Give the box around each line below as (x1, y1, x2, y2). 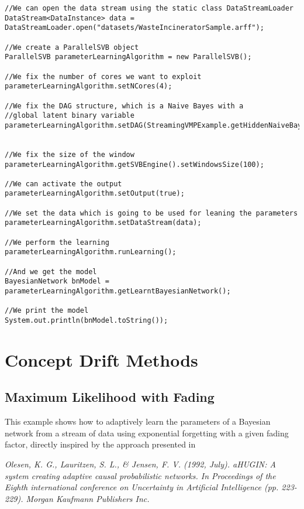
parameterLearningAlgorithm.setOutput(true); (5, 189, 185, 198)
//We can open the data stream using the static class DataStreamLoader (5, 4, 293, 12)
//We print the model (5, 306, 89, 315)
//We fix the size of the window (5, 150, 134, 159)
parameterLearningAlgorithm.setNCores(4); (5, 82, 172, 91)
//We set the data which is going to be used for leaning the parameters (5, 209, 298, 217)
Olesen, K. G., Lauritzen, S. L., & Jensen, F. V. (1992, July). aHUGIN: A (5, 458, 276, 470)
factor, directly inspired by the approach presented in (5, 438, 196, 450)
